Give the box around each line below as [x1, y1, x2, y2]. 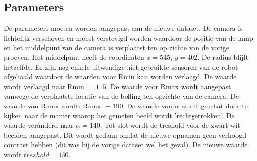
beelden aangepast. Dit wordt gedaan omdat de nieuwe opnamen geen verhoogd [4, 129, 247, 140]
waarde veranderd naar [4, 120, 74, 130]
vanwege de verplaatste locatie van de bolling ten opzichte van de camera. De [4, 91, 239, 101]
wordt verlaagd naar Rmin [4, 81, 84, 91]
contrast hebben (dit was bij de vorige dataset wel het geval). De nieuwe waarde [4, 139, 248, 150]
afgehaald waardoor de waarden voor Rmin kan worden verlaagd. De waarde [4, 71, 237, 82]
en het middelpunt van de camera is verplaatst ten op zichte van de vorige [4, 42, 230, 53]
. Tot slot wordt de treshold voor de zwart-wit [100, 120, 240, 130]
